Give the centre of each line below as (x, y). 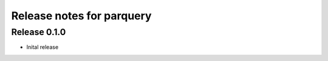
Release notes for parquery (81, 16)
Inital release (43, 47)
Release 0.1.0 (39, 32)
